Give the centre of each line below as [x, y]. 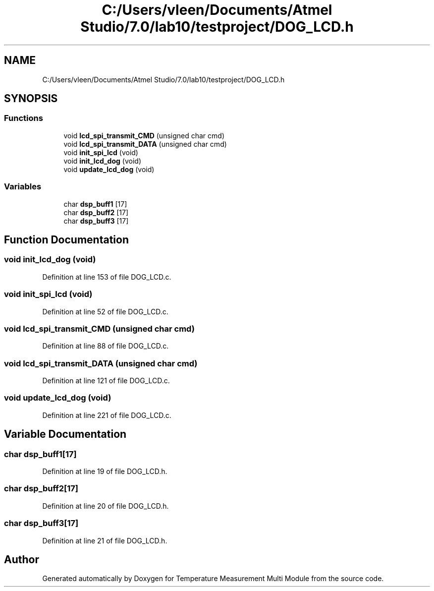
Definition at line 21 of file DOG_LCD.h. [105, 540]
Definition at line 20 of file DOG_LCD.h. [106, 506]
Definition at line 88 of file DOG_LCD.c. [106, 346]
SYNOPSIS [31, 99]
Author [22, 559]
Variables [23, 187]
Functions [24, 118]
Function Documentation [66, 239]
